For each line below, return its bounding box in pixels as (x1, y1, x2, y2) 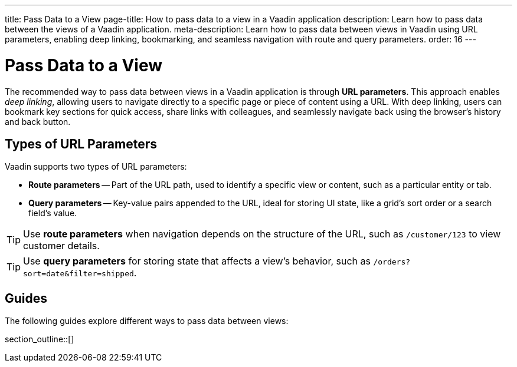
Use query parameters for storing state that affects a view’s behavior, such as (23, 255, 371, 267)
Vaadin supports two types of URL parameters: (5, 161, 187, 172)
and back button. (5, 116, 71, 127)
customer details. (23, 240, 100, 252)
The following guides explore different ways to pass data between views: (5, 316, 289, 326)
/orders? (373, 257, 411, 267)
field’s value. (28, 208, 77, 219)
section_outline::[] (5, 334, 74, 345)
